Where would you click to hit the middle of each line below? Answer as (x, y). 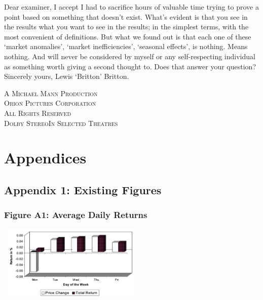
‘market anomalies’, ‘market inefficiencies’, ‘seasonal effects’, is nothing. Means (126, 46)
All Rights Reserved (38, 113)
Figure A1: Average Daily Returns (76, 215)
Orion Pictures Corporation (50, 103)
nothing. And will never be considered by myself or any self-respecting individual (130, 56)
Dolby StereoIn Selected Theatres (61, 123)
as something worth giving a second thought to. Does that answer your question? (130, 66)
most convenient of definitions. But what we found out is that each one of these (128, 36)
